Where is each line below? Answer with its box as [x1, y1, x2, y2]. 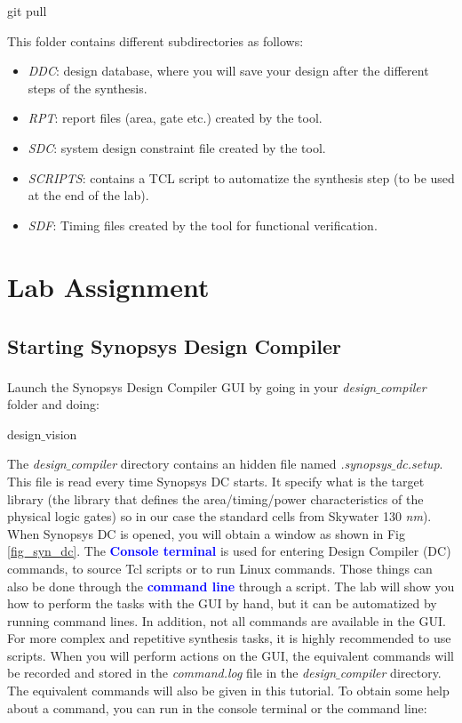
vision [44, 424, 77, 443]
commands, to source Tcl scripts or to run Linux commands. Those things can [7, 558, 433, 577]
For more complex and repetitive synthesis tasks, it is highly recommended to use [7, 629, 451, 647]
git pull [7, 2, 47, 20]
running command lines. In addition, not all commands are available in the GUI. [7, 611, 446, 630]
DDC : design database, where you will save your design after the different [28, 61, 429, 80]
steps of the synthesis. [28, 78, 147, 97]
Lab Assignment [7, 268, 210, 304]
